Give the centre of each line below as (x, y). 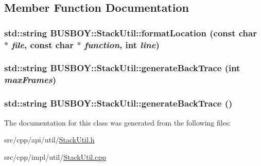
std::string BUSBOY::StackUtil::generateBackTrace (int (122, 68)
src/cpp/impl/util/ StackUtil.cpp (55, 157)
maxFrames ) (30, 80)
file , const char (42, 44)
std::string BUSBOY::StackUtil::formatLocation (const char (130, 33)
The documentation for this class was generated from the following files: (118, 122)
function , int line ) (122, 44)
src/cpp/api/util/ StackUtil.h (49, 140)
